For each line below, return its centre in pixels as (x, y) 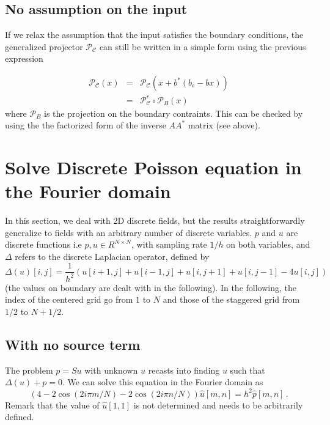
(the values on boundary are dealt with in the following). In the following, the (151, 287)
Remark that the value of (52, 405)
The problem (29, 370)
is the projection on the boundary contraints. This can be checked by (174, 113)
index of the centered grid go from (69, 299)
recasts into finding (184, 370)
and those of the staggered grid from (231, 299)
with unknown (111, 370)
